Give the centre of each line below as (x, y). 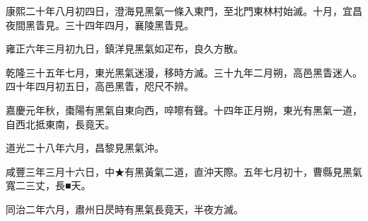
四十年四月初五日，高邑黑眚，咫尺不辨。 (100, 86)
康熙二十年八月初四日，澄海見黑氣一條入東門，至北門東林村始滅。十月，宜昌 (184, 11)
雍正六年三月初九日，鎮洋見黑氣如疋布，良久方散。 (125, 49)
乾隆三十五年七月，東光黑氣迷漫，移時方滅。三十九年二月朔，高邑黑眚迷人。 (184, 72)
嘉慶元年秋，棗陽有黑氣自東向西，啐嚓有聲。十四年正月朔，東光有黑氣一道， (184, 109)
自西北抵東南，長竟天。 (60, 124)
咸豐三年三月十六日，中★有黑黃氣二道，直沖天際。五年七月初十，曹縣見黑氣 (184, 171)
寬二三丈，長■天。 (48, 185)
